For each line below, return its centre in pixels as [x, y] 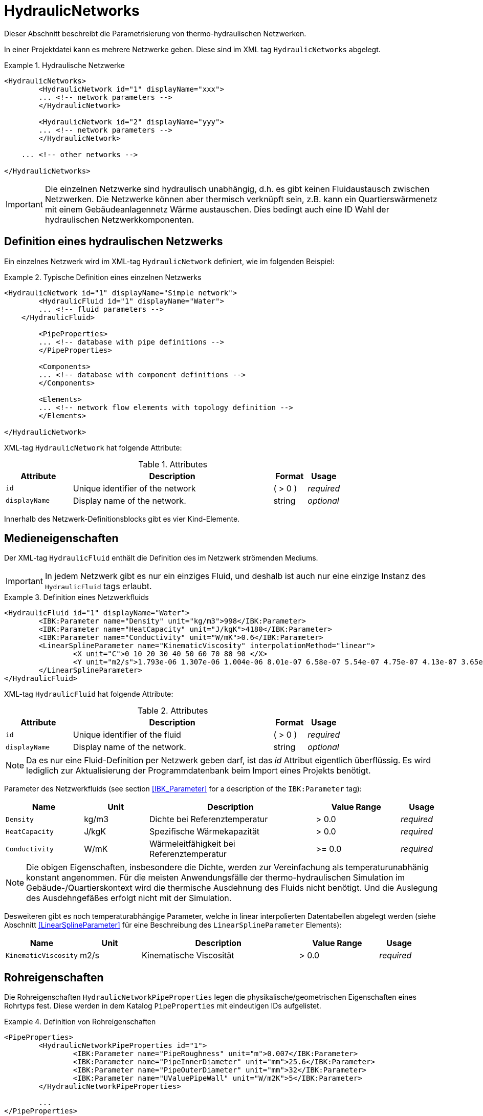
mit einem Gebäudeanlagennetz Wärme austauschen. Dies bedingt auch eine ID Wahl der [217, 209]
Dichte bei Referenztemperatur [209, 819]
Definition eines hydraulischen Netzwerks [114, 242]
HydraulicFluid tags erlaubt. [98, 586]
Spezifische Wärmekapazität [205, 832]
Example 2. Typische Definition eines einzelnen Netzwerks [103, 277]
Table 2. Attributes [173, 711]
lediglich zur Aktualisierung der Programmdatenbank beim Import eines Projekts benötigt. [199, 771]
